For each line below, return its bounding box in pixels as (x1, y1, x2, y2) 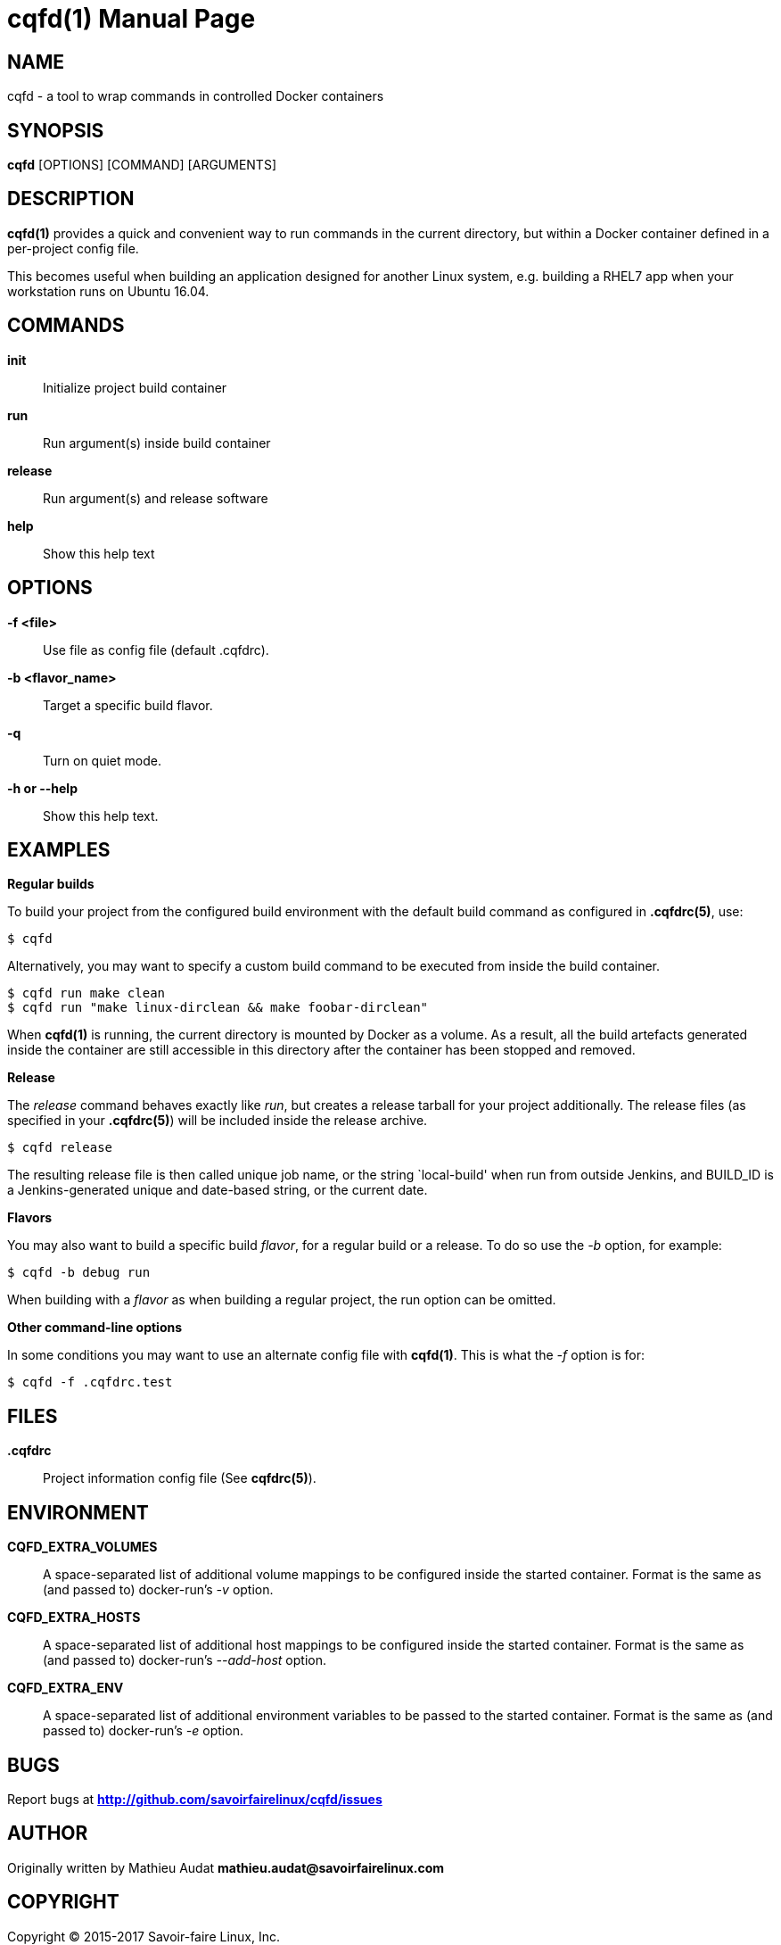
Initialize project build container (43, 379, 227, 395)
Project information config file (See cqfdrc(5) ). (43, 1470, 317, 1486)
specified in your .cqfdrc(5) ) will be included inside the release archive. (7, 1113, 428, 1129)
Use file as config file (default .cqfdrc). (43, 641, 269, 658)
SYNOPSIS (7, 119, 104, 142)
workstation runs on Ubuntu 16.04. (7, 283, 210, 299)
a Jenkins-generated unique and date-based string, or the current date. (7, 1182, 428, 1198)
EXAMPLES (7, 838, 111, 861)
